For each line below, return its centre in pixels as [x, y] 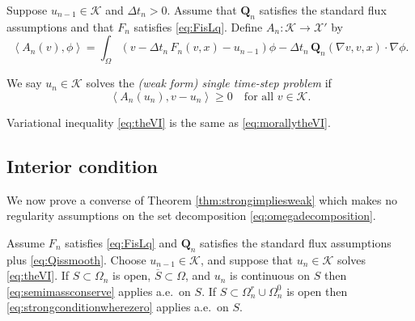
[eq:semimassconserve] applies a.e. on [99, 291]
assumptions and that [60, 26]
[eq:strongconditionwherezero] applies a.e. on [118, 307]
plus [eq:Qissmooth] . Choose [76, 259]
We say [24, 83]
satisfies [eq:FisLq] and [121, 242]
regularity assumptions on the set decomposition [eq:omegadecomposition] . [191, 215]
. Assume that [202, 10]
